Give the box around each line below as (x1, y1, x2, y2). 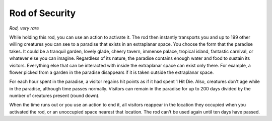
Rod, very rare (9, 25, 39, 31)
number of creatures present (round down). (9, 93, 100, 99)
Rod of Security (9, 8, 76, 19)
